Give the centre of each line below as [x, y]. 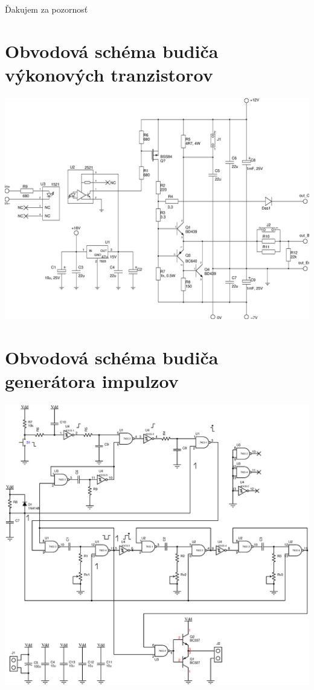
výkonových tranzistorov [109, 75]
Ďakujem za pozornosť [46, 9]
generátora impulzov [92, 381]
